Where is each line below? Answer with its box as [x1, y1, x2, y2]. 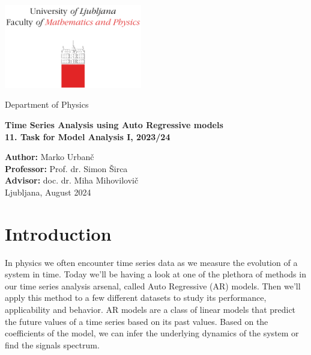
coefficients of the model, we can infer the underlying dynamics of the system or [5, 327, 299, 339]
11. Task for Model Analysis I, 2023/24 [5, 130, 171, 143]
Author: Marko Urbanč [5, 150, 94, 163]
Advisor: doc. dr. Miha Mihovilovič [5, 174, 139, 187]
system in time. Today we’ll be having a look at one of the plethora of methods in [5, 268, 306, 280]
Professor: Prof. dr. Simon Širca [5, 162, 128, 174]
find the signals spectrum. [5, 338, 100, 351]
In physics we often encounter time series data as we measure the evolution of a [5, 256, 298, 268]
